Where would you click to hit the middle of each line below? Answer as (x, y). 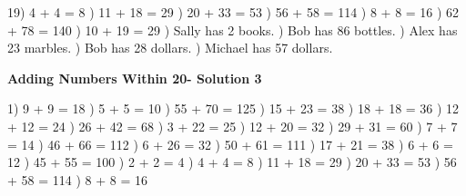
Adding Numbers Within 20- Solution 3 (135, 78)
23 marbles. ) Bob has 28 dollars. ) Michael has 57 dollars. (170, 48)
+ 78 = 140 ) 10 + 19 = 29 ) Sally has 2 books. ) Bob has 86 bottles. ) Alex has (233, 29)
